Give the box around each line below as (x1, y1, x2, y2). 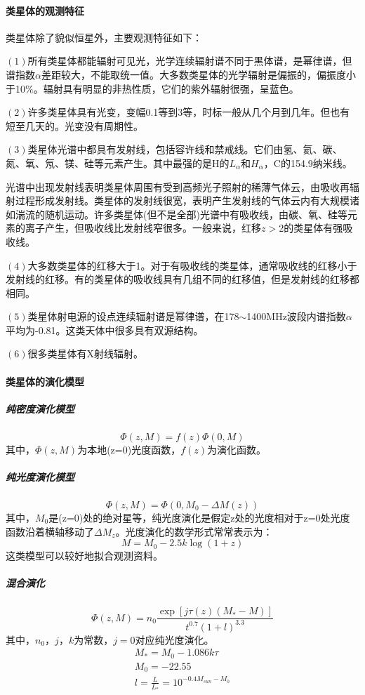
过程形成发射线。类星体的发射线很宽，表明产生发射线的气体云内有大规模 (15, 193, 350, 208)
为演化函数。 (207, 442, 267, 456)
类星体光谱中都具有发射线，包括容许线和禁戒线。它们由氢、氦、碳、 (27, 142, 343, 157)
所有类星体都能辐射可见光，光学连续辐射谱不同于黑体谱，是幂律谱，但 (27, 53, 352, 68)
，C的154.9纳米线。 (263, 155, 352, 170)
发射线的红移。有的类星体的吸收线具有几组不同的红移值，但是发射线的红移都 (6, 272, 359, 286)
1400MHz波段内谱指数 (246, 309, 346, 324)
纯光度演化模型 (6, 470, 74, 484)
